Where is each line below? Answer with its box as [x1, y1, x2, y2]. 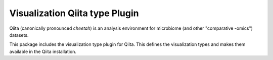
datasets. [9, 32, 29, 38]
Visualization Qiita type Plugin [9, 8, 139, 19]
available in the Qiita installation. [9, 48, 77, 54]
